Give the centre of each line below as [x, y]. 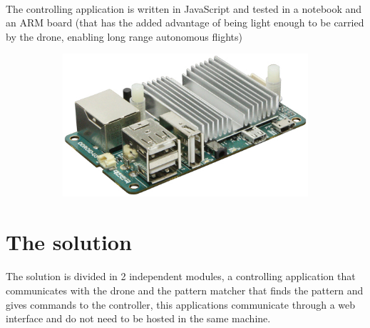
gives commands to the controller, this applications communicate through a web [181, 304]
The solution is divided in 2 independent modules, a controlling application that [181, 276]
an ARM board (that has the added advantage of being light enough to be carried [185, 23]
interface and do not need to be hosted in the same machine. [138, 318]
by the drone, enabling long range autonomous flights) [124, 36]
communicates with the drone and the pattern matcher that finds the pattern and [185, 290]
